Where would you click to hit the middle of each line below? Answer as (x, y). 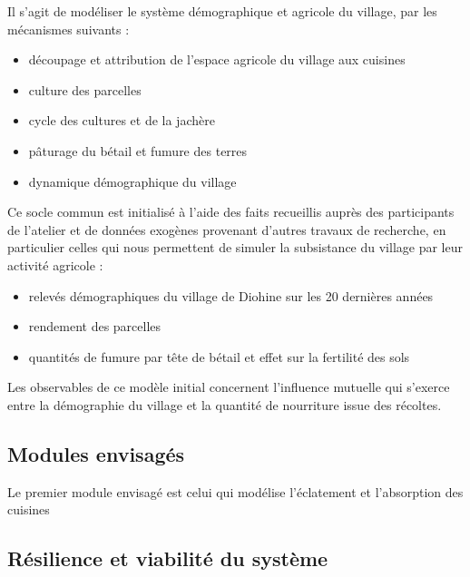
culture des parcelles (85, 89)
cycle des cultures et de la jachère (122, 120)
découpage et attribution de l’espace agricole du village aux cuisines (217, 59)
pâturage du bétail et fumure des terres (138, 150)
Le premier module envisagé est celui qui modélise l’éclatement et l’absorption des (235, 491)
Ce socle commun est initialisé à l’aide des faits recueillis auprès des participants (231, 212)
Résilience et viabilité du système (168, 558)
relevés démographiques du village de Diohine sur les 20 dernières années (231, 295)
